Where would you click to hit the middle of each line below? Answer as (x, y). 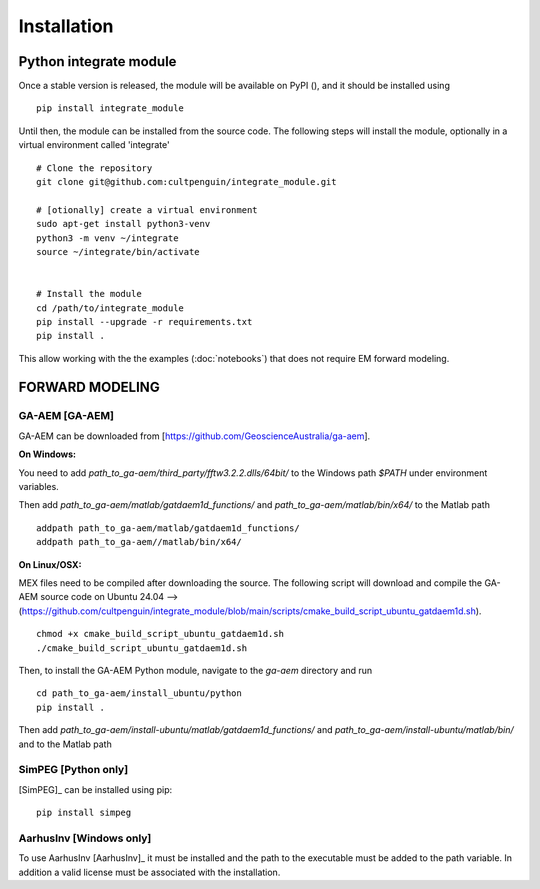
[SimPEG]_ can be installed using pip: (95, 789)
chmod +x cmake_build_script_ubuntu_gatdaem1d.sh (160, 634)
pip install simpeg (84, 813)
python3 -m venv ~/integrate (107, 238)
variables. (38, 487)
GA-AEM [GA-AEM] (66, 416)
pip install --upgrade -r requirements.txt (144, 321)
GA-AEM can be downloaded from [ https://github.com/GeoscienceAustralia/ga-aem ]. (194, 436)
